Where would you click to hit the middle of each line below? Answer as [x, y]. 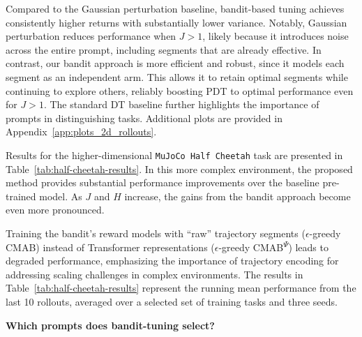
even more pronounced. [55, 210]
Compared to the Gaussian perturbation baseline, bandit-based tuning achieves [175, 8]
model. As [61, 196]
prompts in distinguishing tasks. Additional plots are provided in [144, 118]
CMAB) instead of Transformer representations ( [110, 247]
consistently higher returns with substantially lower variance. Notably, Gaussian [176, 22]
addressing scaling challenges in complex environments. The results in [154, 274]
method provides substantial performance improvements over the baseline [163, 182]
